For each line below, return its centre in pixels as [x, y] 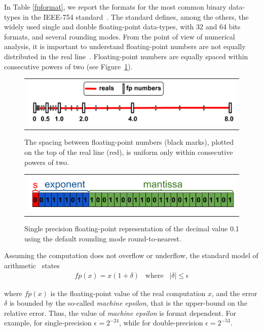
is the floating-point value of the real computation [128, 293]
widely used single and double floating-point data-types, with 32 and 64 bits [122, 27]
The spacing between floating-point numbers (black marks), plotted [129, 142]
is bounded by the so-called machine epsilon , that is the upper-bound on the [128, 303]
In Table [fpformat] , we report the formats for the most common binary [115, 7]
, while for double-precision [161, 323]
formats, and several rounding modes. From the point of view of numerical [120, 36]
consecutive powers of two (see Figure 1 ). [68, 66]
